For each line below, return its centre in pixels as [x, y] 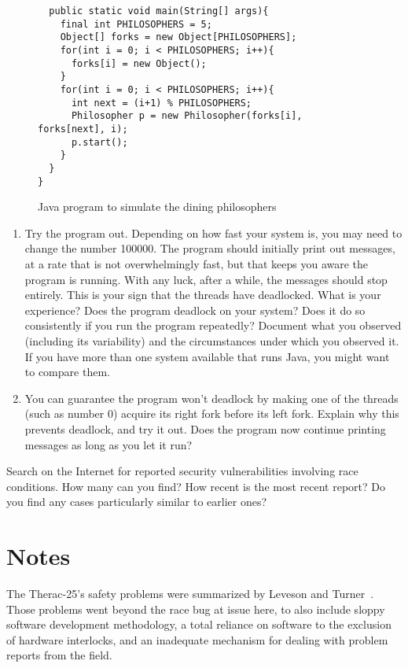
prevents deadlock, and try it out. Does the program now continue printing [205, 428]
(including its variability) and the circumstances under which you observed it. [212, 340]
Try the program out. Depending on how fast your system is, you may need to [213, 233]
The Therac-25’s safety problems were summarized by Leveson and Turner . [190, 593]
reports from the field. [59, 655]
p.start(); [99, 142]
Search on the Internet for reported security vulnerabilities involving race [182, 471]
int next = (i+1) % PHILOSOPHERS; [162, 103]
